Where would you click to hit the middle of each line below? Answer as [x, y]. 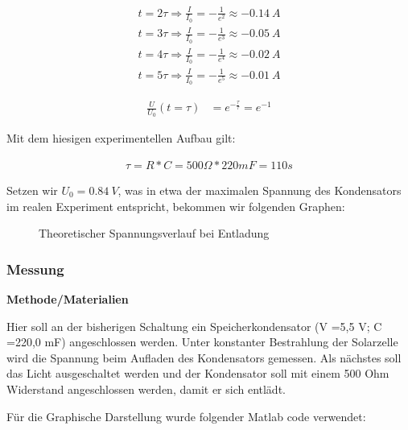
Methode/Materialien [68, 298]
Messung [35, 269]
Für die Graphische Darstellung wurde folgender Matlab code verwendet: [186, 416]
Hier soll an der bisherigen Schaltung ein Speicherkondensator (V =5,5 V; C [194, 326]
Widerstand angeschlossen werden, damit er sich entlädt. [146, 389]
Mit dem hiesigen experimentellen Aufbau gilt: [121, 138]
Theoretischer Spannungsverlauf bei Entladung [154, 233]
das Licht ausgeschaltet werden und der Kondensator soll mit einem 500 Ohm [198, 373]
